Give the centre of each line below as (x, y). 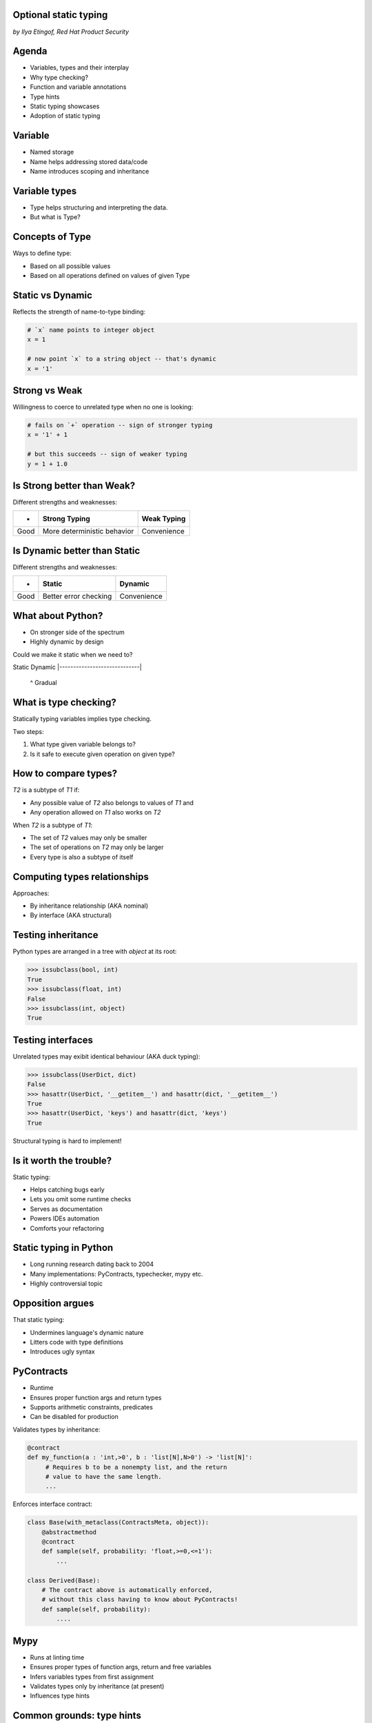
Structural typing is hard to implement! (67, 1141)
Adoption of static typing (65, 116)
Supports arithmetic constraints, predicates (91, 1407)
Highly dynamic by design (67, 642)
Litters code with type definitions (77, 1342)
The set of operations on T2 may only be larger (97, 847)
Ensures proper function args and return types (96, 1397)
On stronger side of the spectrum (77, 632)
